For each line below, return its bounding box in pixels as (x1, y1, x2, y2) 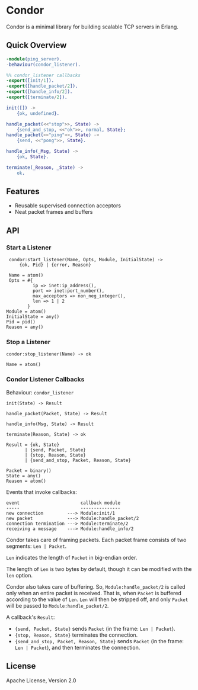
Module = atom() (6, 309, 46, 314)
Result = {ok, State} (6, 442, 60, 448)
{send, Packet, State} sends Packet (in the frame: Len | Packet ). (14, 625, 176, 632)
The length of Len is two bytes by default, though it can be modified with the (6, 565, 192, 572)
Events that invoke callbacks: (6, 488, 77, 495)
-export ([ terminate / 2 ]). (6, 94, 68, 100)
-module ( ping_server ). (6, 56, 62, 62)
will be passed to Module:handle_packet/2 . (6, 602, 109, 609)
